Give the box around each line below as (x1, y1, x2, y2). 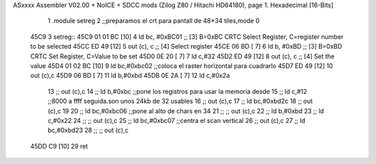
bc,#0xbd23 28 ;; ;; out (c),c (47, 126, 129, 135)
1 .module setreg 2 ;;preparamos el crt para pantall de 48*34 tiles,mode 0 (47, 17, 260, 25)
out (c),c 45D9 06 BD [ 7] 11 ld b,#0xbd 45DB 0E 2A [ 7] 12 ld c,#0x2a (30, 72, 230, 80)
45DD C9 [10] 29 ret (30, 142, 88, 150)
